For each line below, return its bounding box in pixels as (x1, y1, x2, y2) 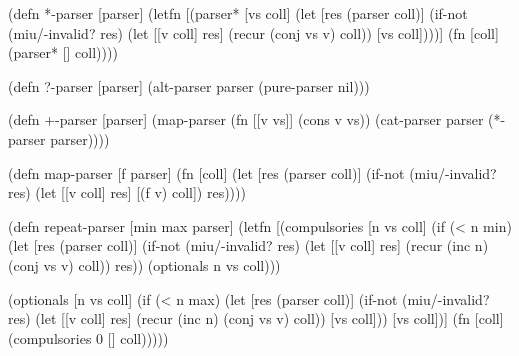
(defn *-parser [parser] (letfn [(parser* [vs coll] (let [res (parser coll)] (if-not (8, 3, 468, 23)
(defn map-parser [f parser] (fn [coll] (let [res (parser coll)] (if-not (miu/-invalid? (8, 162, 497, 183)
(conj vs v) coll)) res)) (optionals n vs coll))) (8, 254, 281, 275)
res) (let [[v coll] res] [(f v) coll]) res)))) (8, 182, 246, 203)
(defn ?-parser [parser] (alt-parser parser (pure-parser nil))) (8, 75, 370, 96)
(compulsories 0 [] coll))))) (8, 327, 169, 348)
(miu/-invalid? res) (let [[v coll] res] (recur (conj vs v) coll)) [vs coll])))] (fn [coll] (8, 22, 499, 43)
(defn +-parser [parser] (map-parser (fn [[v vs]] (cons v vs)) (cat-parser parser (8, 109, 484, 130)
